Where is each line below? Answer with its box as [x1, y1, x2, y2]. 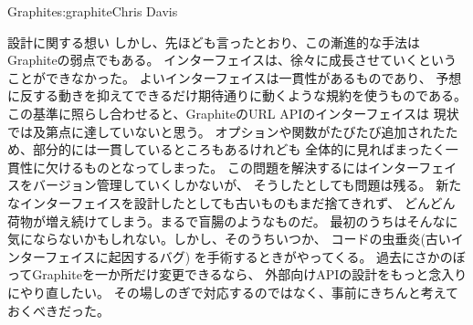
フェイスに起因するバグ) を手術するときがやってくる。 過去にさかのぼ [45, 246, 466, 266]
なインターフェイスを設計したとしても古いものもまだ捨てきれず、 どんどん [7, 193, 456, 212]
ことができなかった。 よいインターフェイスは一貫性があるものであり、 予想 [7, 68, 462, 87]
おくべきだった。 [7, 300, 110, 320]
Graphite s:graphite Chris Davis [7, 2, 178, 20]
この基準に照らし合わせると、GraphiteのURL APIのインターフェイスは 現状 [7, 103, 459, 122]
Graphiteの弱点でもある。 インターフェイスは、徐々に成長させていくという [7, 50, 457, 69]
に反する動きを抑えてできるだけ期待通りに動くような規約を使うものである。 [7, 86, 467, 105]
